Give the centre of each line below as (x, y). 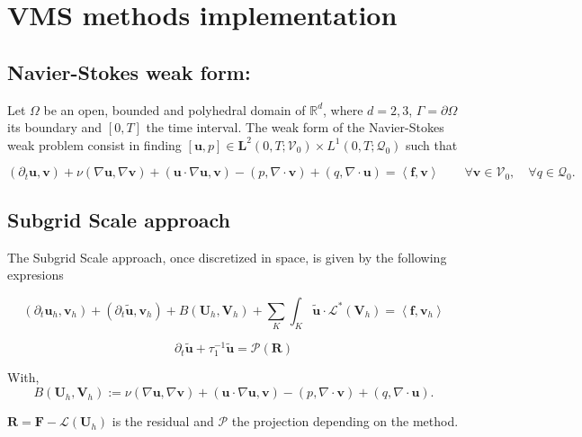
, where (343, 109)
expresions (36, 275)
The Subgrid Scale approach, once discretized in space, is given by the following (227, 257)
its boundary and (55, 127)
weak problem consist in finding (94, 144)
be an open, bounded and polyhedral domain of (175, 109)
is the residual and (163, 421)
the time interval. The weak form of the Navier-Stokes (295, 127)
